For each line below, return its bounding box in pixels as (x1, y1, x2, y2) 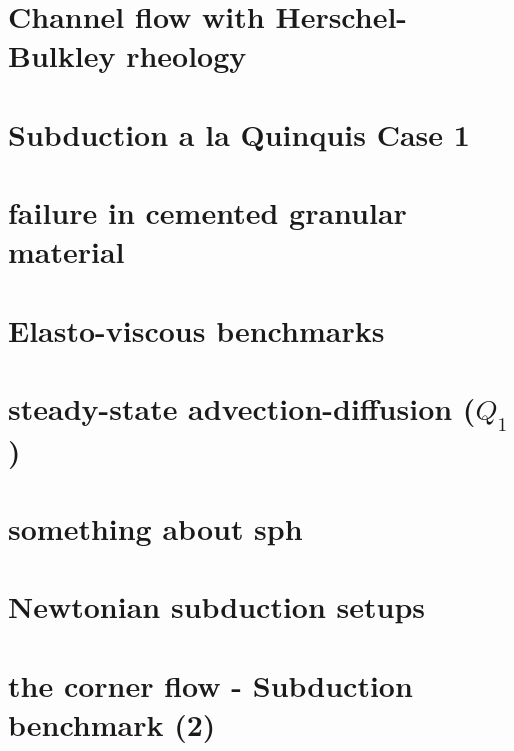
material (8, 231, 125, 272)
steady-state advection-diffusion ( (8, 388, 476, 429)
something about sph (8, 508, 303, 549)
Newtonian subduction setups (8, 586, 426, 627)
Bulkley (8, 35, 116, 76)
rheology (126, 35, 247, 76)
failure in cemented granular (8, 192, 407, 233)
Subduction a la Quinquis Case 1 (8, 113, 470, 154)
